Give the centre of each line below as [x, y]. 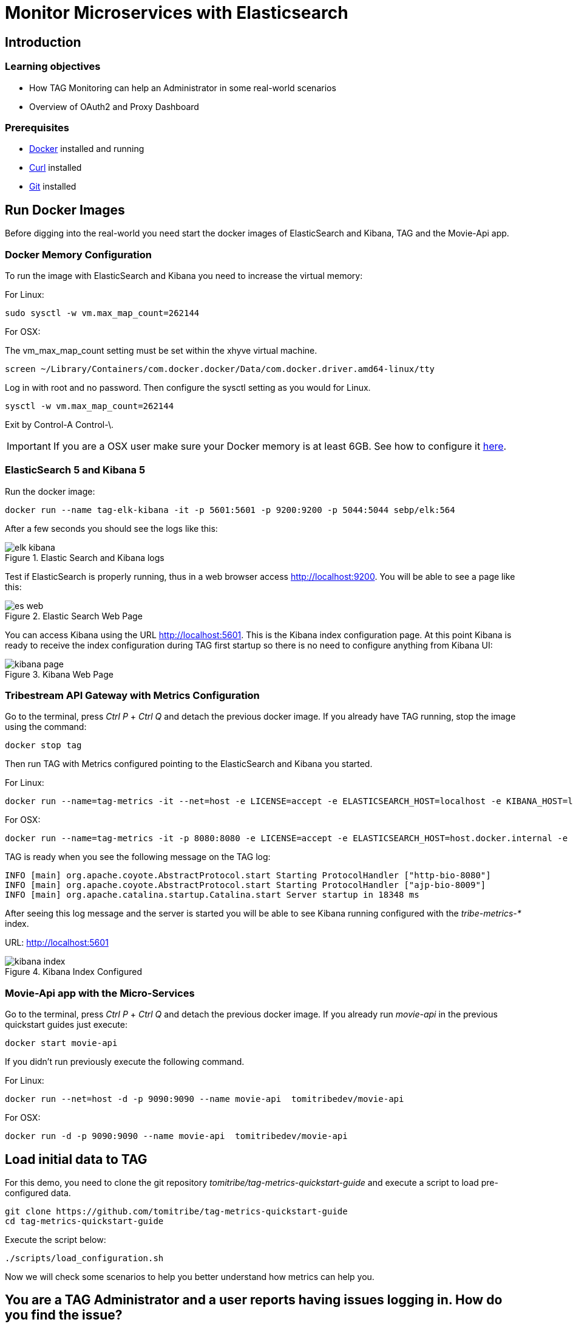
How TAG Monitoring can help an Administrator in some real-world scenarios [183, 88]
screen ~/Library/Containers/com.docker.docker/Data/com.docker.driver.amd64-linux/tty [220, 369]
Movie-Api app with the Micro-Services [100, 993]
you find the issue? [64, 1315]
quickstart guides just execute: [66, 1025]
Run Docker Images [65, 210]
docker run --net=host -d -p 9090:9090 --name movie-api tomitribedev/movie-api [205, 1099]
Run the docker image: [50, 491]
